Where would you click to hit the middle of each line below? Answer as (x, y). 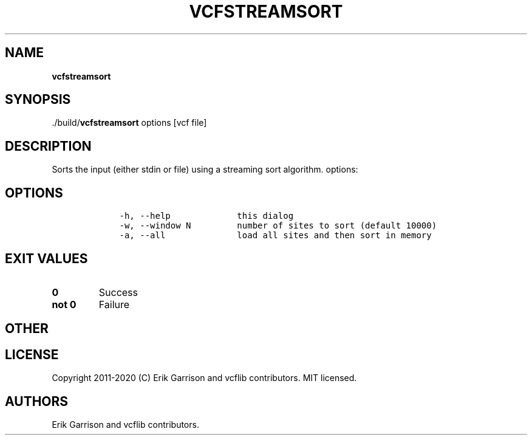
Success (118, 292)
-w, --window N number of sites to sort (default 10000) (278, 226)
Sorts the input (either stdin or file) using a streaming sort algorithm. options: (205, 170)
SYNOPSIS (38, 100)
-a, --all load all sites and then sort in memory (275, 235)
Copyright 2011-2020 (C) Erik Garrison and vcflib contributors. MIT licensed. (204, 378)
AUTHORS (37, 401)
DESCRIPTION (48, 146)
